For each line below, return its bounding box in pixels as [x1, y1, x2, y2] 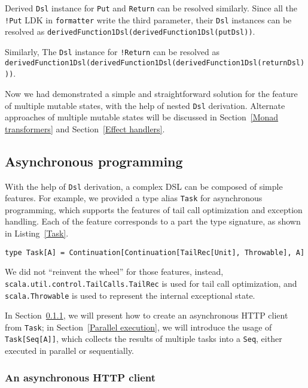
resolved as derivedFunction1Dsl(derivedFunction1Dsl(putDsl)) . [5, 25, 255, 38]
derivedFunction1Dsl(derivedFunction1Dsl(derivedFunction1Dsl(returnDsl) [5, 58, 305, 67]
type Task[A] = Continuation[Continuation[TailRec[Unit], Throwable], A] [5, 248, 305, 257]
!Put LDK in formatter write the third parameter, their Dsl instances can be [5, 13, 292, 26]
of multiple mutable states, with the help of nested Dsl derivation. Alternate [5, 99, 285, 111]
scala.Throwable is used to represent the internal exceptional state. [5, 289, 255, 301]
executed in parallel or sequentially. [5, 344, 135, 357]
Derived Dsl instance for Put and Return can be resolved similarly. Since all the [5, 2, 298, 14]
